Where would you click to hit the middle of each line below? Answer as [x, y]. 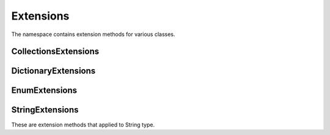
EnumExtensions [44, 91]
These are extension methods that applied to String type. [83, 125]
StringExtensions [45, 110]
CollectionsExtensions [55, 52]
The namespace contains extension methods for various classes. [93, 34]
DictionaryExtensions [53, 71]
